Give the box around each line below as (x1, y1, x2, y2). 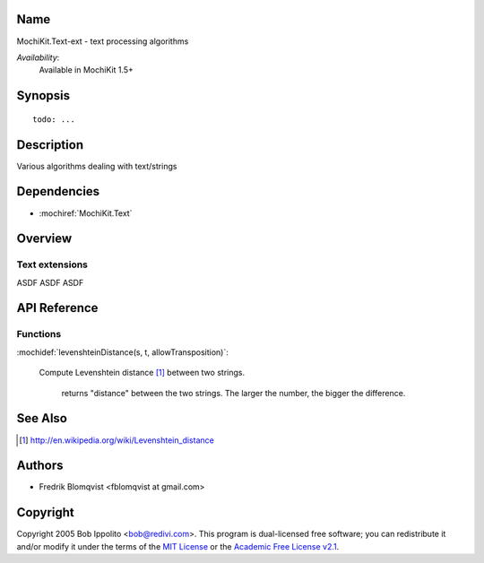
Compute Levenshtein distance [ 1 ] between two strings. (39, 368, 246, 378)
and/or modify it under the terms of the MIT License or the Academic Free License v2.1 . (16, 541, 340, 551)
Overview (16, 231, 73, 247)
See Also (16, 411, 67, 426)
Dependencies (16, 184, 100, 199)
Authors (16, 458, 64, 473)
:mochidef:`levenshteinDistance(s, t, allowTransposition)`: (16, 346, 229, 358)
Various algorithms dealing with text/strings (16, 160, 177, 171)
